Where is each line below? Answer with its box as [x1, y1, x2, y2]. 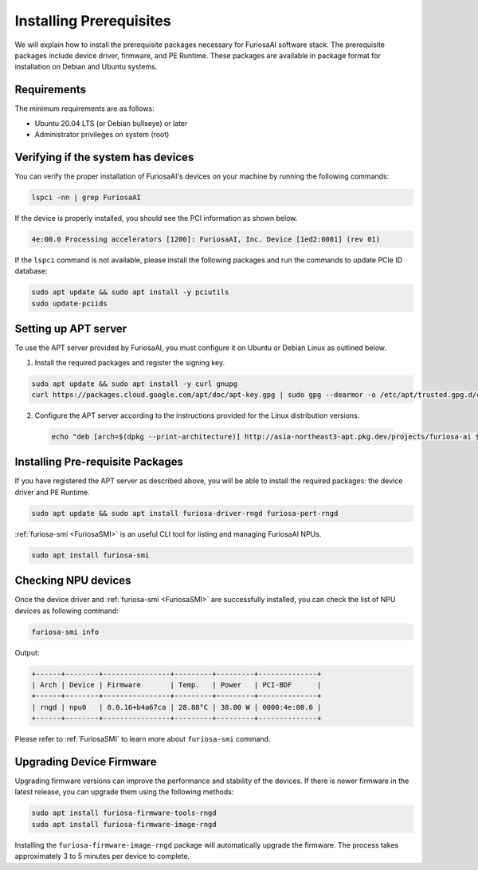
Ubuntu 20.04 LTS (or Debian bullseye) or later [34, 118, 188, 128]
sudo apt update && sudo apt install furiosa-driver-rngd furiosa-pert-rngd [31, 509, 339, 518]
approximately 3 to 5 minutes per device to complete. [14, 852, 190, 861]
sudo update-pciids [31, 299, 108, 308]
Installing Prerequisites [14, 12, 171, 30]
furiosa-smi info [31, 627, 100, 636]
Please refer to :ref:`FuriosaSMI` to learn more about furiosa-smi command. [14, 734, 271, 744]
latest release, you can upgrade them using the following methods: [14, 787, 234, 797]
